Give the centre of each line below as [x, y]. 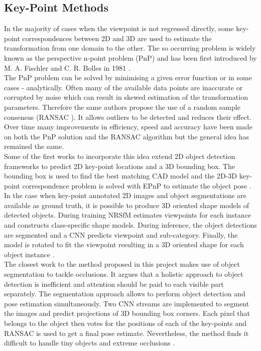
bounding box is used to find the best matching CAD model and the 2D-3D [121, 176]
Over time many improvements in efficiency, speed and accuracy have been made [128, 127]
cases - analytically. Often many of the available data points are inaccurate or [123, 87]
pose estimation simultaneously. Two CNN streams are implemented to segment [127, 303]
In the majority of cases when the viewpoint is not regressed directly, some [119, 28]
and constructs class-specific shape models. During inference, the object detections [130, 225]
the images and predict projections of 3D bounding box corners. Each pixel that [127, 313]
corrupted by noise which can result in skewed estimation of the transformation [126, 97]
